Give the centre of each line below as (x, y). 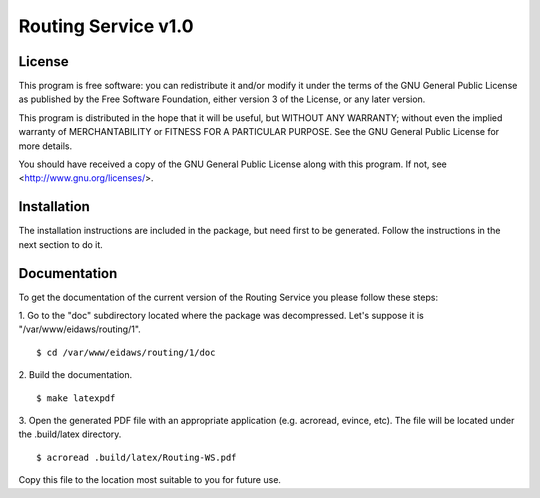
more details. (45, 146)
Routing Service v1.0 (106, 26)
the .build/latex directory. (70, 434)
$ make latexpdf (76, 398)
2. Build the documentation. (75, 375)
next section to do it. (61, 244)
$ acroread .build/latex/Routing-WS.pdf (136, 457)
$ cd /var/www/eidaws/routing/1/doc (126, 352)
